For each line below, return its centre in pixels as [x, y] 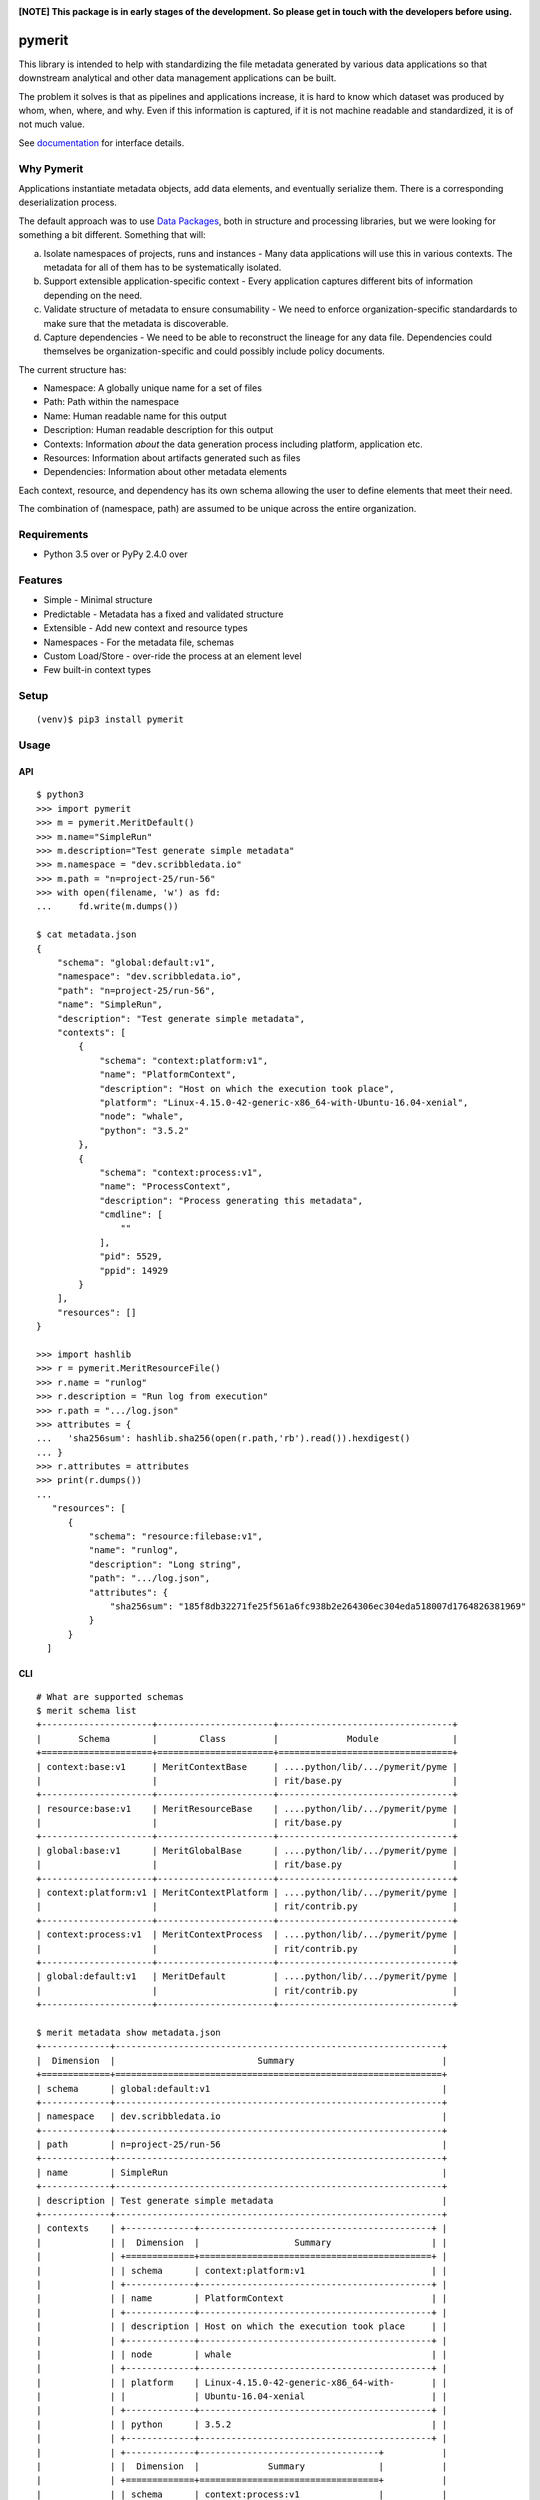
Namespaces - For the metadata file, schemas [139, 642]
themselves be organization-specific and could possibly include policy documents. [214, 351]
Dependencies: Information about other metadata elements [165, 472]
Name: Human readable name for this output [135, 416]
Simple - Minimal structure [98, 600]
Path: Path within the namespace [111, 402]
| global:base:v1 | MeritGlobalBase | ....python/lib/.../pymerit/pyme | [247, 1850]
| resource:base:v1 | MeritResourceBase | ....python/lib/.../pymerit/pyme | [247, 1808]
